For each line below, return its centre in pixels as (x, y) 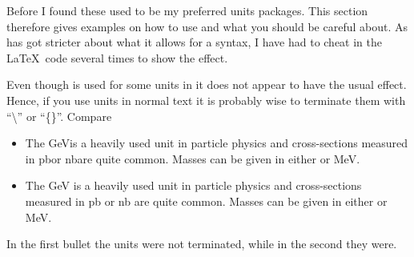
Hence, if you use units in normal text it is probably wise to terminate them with (206, 100)
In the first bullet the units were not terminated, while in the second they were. (202, 244)
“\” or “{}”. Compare (59, 116)
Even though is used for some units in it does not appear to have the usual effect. (207, 84)
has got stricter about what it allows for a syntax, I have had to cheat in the (195, 42)
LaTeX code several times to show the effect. (117, 57)
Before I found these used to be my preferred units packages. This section (187, 10)
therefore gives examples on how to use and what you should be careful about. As (207, 26)
